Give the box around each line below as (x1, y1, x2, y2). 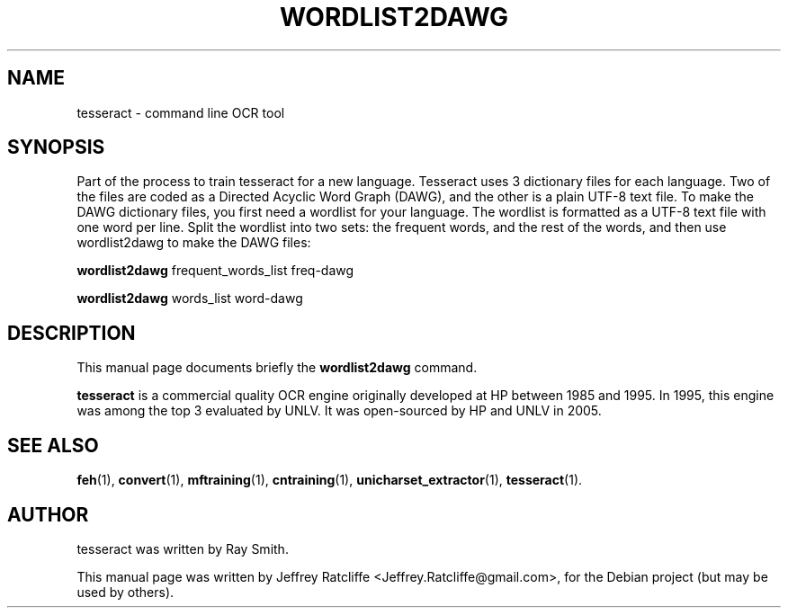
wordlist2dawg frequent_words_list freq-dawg (76, 263, 354, 279)
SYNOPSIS (7, 136, 105, 159)
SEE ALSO (7, 433, 99, 457)
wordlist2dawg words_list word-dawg (76, 290, 303, 307)
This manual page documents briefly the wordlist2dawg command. (76, 360, 478, 376)
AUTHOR (7, 503, 89, 526)
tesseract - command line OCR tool (76, 104, 285, 120)
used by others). (76, 584, 175, 600)
